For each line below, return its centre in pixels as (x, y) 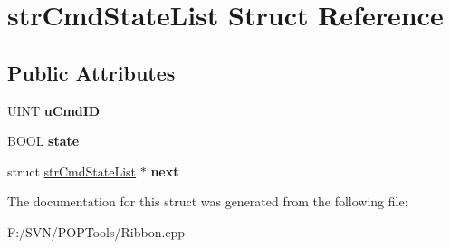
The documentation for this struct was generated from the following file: (208, 201)
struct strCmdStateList (72, 171)
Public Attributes (91, 72)
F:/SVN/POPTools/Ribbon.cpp (96, 231)
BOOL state (43, 141)
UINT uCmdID (54, 110)
